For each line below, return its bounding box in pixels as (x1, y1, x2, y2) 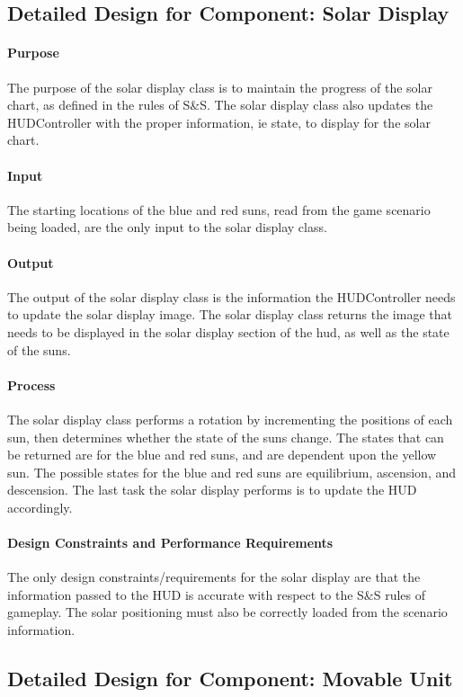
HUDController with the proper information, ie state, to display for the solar (7, 112, 431, 131)
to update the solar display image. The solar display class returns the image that (7, 305, 452, 324)
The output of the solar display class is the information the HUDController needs (7, 287, 456, 306)
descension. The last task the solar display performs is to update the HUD (7, 480, 417, 499)
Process (7, 375, 56, 394)
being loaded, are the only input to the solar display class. (7, 218, 327, 237)
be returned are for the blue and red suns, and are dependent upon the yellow (7, 445, 437, 464)
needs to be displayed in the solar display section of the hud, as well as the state (7, 322, 450, 341)
